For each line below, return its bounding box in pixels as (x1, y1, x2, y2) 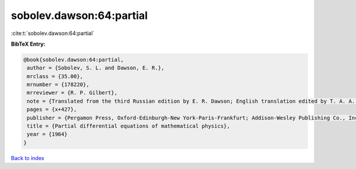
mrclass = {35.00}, (27, 73, 83, 79)
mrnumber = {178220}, (27, 81, 90, 88)
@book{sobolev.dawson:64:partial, (23, 56, 124, 63)
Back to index (11, 154, 44, 161)
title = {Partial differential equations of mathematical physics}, (27, 123, 230, 130)
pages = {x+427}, (27, 106, 77, 113)
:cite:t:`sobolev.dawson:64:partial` (11, 30, 95, 37)
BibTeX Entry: (11, 40, 46, 47)
